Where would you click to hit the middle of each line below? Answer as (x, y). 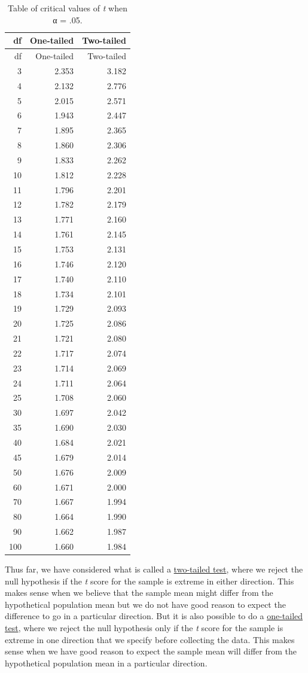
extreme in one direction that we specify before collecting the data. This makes (150, 639)
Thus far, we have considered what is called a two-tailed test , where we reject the (154, 569)
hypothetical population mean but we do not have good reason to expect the (145, 604)
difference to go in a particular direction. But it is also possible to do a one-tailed (154, 616)
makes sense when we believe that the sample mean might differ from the (139, 593)
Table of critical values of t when (67, 8)
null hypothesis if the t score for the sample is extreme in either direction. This (150, 581)
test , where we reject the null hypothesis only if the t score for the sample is (144, 627)
